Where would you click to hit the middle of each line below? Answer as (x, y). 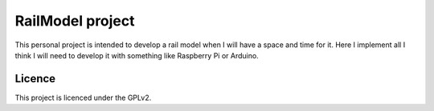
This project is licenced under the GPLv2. (83, 97)
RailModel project (75, 21)
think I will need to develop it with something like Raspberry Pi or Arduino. (137, 55)
